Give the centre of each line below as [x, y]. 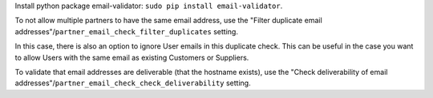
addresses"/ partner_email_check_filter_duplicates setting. [126, 31]
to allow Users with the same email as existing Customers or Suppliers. [132, 57]
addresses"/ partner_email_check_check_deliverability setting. [133, 83]
